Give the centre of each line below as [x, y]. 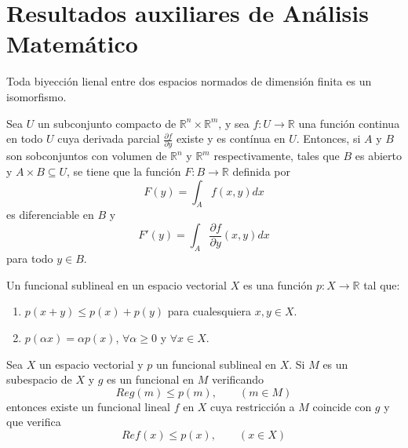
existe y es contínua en [231, 138]
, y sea [234, 123]
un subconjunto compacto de [107, 123]
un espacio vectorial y [91, 364]
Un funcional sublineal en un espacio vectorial [117, 284]
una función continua [349, 123]
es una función [278, 284]
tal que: [382, 284]
